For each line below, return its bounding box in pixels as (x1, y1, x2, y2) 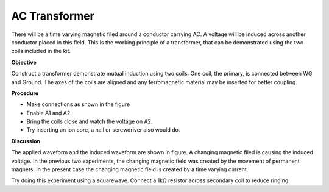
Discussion (11, 137, 41, 144)
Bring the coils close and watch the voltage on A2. (26, 118, 153, 125)
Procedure (11, 89, 39, 97)
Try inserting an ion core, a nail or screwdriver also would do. (26, 126, 180, 133)
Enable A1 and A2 (26, 109, 71, 116)
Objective (11, 59, 37, 66)
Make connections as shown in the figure (26, 101, 130, 108)
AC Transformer (11, 9, 94, 23)
